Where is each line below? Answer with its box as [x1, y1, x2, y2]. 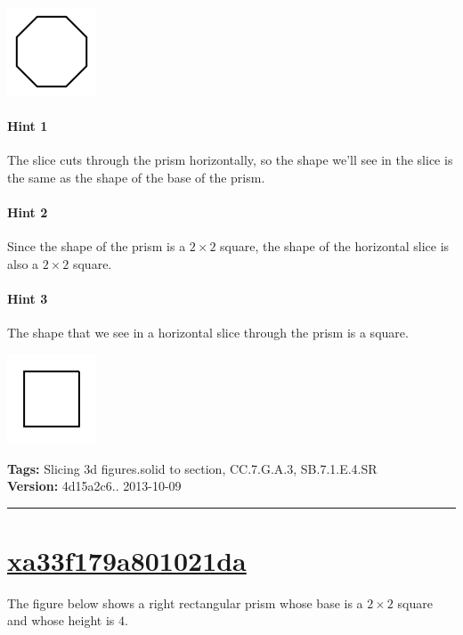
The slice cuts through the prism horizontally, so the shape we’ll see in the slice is [7, 151, 453, 169]
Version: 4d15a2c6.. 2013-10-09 [7, 476, 182, 495]
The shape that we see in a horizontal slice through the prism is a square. [7, 323, 409, 342]
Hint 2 [7, 203, 48, 222]
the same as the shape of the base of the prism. [7, 167, 265, 186]
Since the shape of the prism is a [7, 237, 186, 256]
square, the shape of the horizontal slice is [220, 237, 450, 256]
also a [7, 254, 39, 273]
